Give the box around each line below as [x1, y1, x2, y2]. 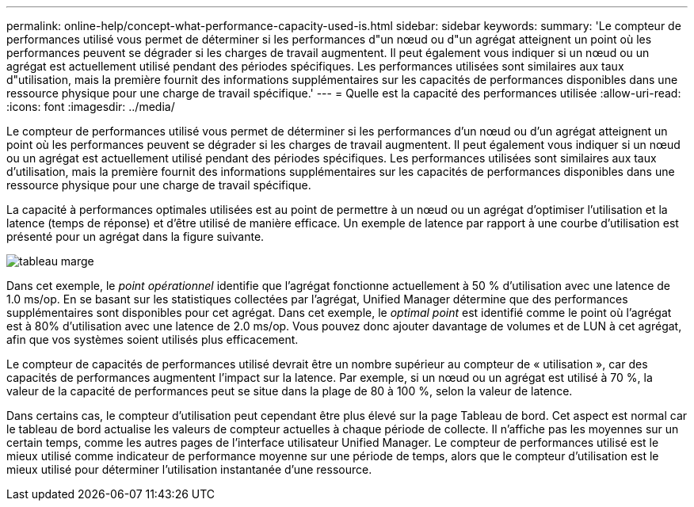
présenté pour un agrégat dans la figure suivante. [6, 230, 265, 243]
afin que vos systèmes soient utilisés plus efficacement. [6, 333, 299, 346]
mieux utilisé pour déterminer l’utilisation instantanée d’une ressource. [6, 463, 372, 476]
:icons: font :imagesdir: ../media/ [6, 100, 175, 113]
